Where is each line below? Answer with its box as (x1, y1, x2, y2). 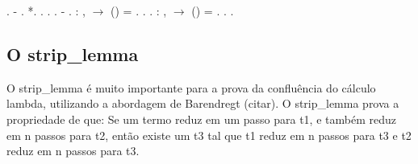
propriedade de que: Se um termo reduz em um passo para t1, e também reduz (6, 110, 396, 127)
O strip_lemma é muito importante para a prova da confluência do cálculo (6, 79, 376, 96)
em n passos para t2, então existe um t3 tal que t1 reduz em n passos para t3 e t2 (6, 126, 412, 143)
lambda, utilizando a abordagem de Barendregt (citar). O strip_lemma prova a (6, 95, 399, 112)
